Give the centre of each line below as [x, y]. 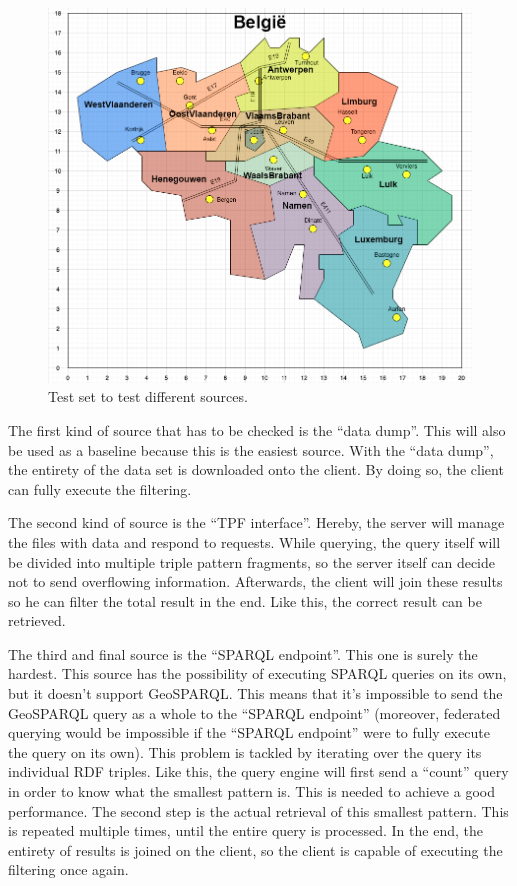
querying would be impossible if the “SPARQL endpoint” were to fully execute [249, 732]
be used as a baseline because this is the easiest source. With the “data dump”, [251, 449]
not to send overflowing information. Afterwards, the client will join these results [255, 581]
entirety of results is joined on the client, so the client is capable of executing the [255, 849]
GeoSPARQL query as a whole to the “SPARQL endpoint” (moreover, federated [254, 712]
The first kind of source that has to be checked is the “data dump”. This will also [257, 429]
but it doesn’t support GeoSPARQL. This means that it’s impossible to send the [255, 693]
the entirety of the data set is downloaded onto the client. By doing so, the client [256, 469]
